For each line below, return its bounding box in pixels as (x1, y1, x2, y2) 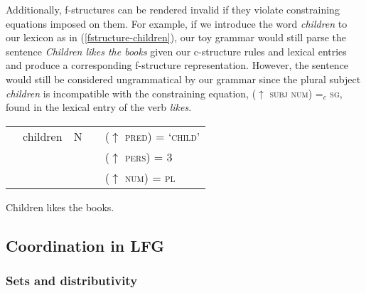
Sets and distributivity (6, 272, 138, 289)
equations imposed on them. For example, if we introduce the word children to (6, 16, 348, 31)
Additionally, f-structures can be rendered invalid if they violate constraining (6, 2, 340, 16)
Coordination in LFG (6, 234, 165, 256)
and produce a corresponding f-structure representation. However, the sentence (6, 58, 349, 73)
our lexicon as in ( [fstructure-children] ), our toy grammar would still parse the (6, 30, 346, 45)
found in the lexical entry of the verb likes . (6, 100, 192, 114)
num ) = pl (125, 169, 176, 186)
